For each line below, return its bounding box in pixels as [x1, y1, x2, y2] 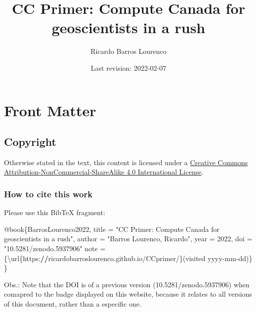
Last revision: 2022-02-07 [90, 62, 167, 73]
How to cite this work [4, 188, 93, 200]
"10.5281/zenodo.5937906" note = [4, 243, 106, 254]
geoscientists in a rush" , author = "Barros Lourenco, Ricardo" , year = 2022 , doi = [4, 233, 253, 244]
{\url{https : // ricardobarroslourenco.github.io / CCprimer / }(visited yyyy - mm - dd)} [4, 253, 253, 263]
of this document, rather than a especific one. [4, 299, 141, 309]
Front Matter [4, 100, 96, 120]
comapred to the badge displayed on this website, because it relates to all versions [4, 289, 252, 299]
